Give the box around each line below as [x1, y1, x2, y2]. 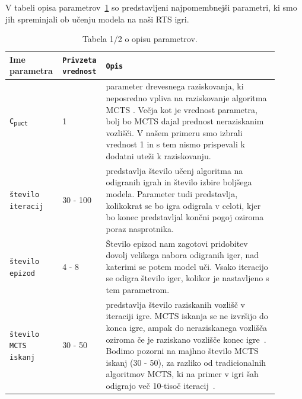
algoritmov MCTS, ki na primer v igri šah [106, 368, 259, 380]
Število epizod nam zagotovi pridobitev [106, 237, 248, 249]
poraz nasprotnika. [106, 222, 174, 234]
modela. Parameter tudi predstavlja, [106, 187, 238, 199]
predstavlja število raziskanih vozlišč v [106, 298, 245, 310]
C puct [9, 117, 28, 127]
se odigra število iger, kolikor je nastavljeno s [106, 272, 269, 284]
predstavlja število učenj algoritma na [106, 164, 243, 176]
